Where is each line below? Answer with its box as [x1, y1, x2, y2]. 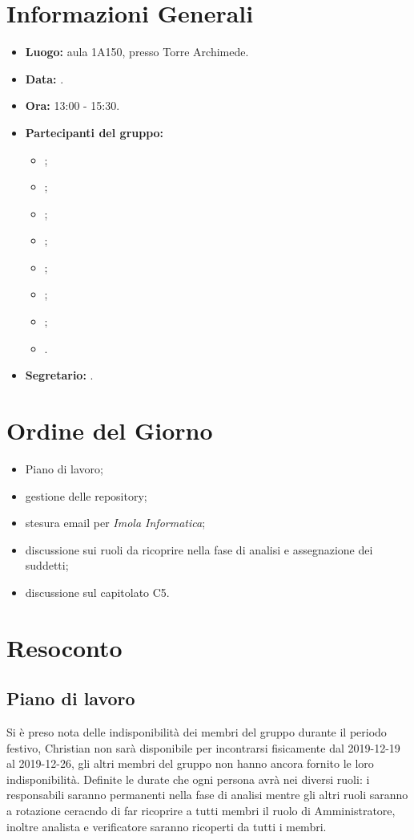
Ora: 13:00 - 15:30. [25, 97, 120, 114]
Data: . [25, 70, 64, 87]
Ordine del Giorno [6, 414, 213, 447]
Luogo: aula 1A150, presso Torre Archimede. [25, 43, 249, 60]
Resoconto [6, 631, 123, 663]
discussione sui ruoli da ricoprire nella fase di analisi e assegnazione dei [25, 541, 373, 558]
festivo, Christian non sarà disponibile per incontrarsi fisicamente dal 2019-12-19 [6, 739, 400, 756]
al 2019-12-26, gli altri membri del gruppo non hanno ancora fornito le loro [6, 755, 374, 772]
